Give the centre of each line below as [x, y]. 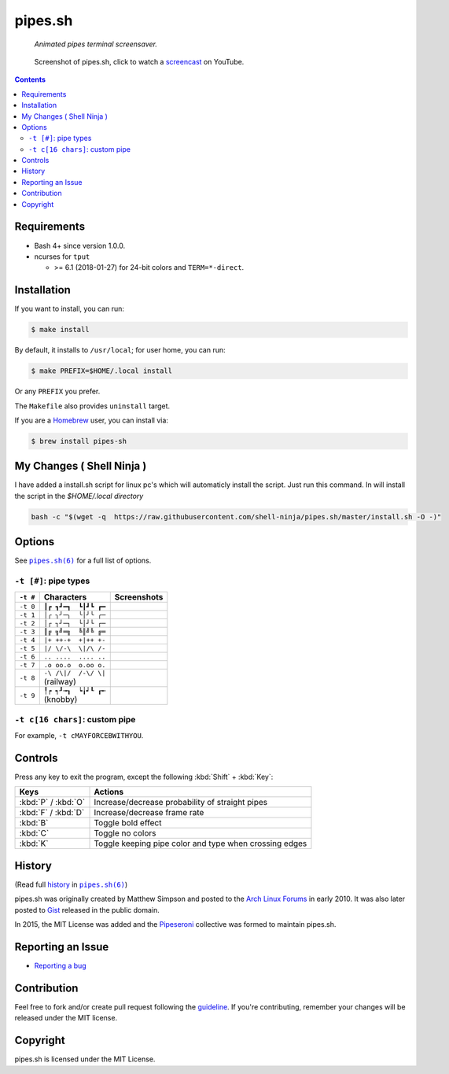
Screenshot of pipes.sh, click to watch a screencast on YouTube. [139, 61]
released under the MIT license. [66, 1018]
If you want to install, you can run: [70, 309]
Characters [65, 597]
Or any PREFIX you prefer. [57, 391]
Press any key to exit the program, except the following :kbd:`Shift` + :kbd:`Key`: [144, 777]
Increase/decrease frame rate [149, 813]
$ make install [60, 330]
